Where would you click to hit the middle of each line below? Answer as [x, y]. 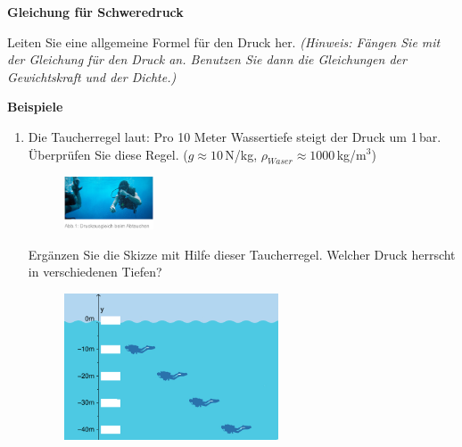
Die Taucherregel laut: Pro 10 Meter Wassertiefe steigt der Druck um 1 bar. [235, 136]
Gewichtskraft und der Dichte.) [92, 76]
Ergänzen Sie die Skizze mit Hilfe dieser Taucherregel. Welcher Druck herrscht [242, 254]
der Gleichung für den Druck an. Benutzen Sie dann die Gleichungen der [207, 59]
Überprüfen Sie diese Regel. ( [108, 154]
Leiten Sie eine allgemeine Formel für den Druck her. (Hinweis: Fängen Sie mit [224, 41]
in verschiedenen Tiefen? [95, 272]
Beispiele [35, 107]
